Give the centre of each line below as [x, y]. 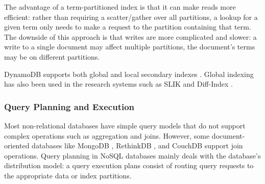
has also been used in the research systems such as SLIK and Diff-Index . [118, 84]
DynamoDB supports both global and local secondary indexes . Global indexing [129, 74]
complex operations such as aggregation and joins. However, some [107, 135]
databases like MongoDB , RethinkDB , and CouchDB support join [137, 146]
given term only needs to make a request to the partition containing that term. [128, 27]
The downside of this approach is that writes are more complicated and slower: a [130, 36]
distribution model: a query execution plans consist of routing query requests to [129, 165]
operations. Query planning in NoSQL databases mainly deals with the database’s [132, 155]
